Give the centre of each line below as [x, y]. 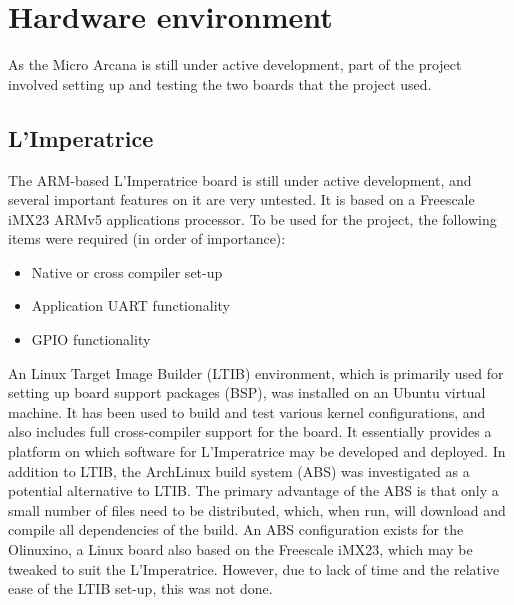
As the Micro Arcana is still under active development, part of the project [235, 64]
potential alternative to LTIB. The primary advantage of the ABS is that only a [253, 490]
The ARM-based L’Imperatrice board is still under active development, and [240, 179]
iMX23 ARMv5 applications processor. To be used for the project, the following [252, 218]
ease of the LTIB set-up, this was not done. [140, 588]
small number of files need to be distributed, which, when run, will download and [257, 509]
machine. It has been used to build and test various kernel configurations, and [247, 411]
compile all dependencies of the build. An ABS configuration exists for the [236, 529]
